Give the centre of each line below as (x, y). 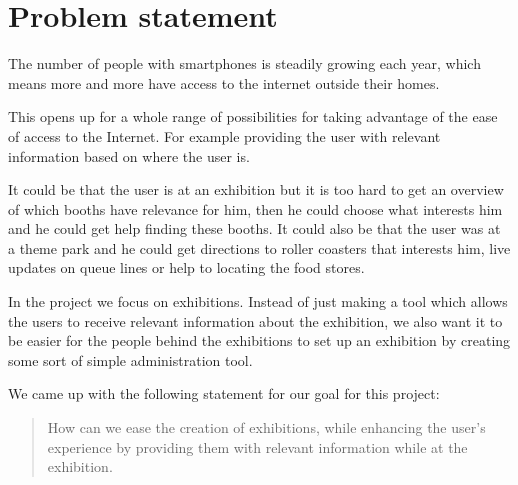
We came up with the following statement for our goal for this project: (224, 393)
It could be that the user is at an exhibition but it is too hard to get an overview (256, 189)
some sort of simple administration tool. (130, 359)
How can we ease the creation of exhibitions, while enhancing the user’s (266, 427)
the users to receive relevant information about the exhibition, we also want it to (255, 320)
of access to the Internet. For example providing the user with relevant (224, 135)
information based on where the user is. (129, 155)
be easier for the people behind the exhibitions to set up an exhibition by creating (259, 340)
